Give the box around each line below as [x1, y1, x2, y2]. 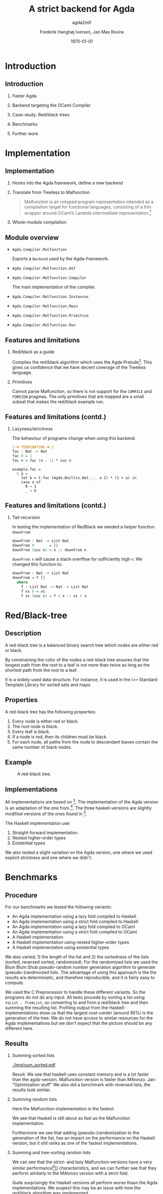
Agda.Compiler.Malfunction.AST [12, 266, 76, 271]
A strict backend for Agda [28, 3, 135, 15]
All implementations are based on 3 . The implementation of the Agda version [5, 798, 159, 804]
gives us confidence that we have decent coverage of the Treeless [12, 364, 146, 370]
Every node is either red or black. [12, 718, 79, 724]
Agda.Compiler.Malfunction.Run [12, 323, 76, 328]
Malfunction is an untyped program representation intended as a [24, 199, 154, 205]
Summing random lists [12, 1096, 57, 1102]
